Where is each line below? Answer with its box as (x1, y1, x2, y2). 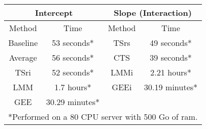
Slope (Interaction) (113, 7, 192, 18)
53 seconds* (52, 37, 94, 48)
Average (9, 51, 37, 63)
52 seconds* (52, 66, 94, 78)
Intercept (35, 7, 73, 18)
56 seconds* (52, 51, 94, 63)
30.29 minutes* (46, 96, 100, 108)
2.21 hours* (150, 66, 192, 78)
